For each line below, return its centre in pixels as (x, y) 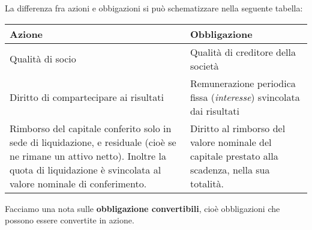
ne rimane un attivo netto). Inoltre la (88, 156)
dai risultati (214, 110)
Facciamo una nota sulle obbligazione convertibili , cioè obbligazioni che (142, 208)
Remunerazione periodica (243, 83)
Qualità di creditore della (243, 52)
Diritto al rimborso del (238, 128)
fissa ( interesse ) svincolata (245, 97)
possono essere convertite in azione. (70, 220)
